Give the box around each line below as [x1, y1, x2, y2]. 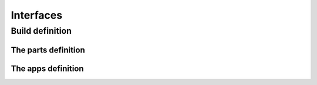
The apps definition [11, 63, 85, 73]
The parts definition [11, 45, 85, 55]
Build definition [11, 26, 72, 36]
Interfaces [11, 9, 63, 22]
